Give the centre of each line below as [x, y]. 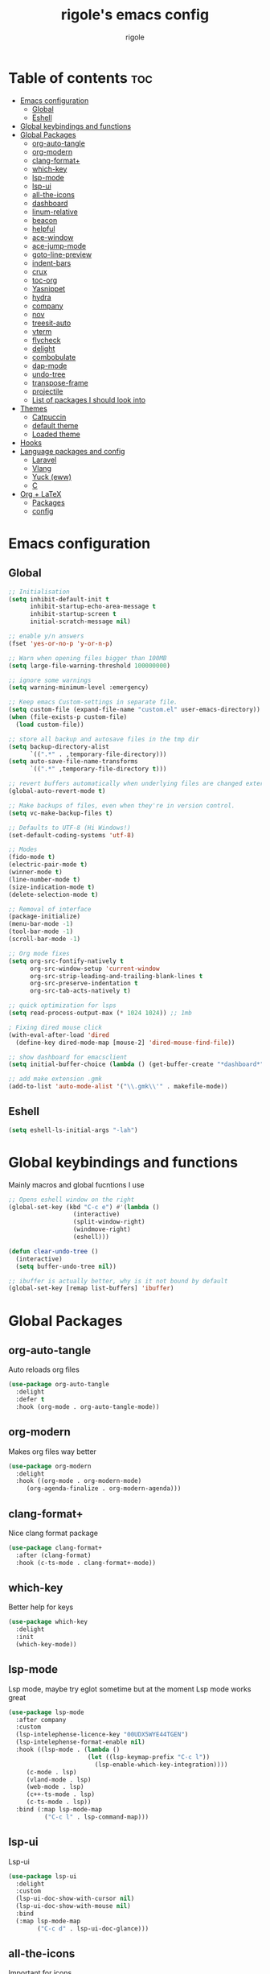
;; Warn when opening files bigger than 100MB [88, 658]
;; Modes [23, 850]
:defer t [30, 1400]
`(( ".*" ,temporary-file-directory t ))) [98, 769]
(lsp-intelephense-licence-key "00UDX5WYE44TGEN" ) [102, 1735]
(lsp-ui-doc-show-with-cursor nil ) [75, 1899]
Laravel [44, 460]
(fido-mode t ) [32, 857]
